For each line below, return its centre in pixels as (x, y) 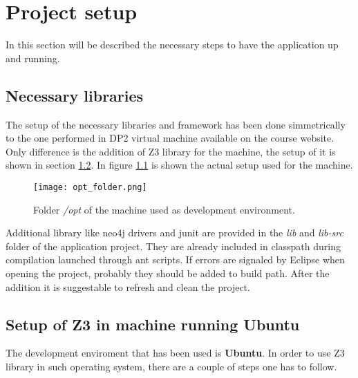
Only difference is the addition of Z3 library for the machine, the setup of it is (171, 151)
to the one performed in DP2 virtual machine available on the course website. (170, 138)
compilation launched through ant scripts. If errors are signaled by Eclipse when (175, 259)
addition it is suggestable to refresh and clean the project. (128, 286)
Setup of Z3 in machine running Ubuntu (153, 324)
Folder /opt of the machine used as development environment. (164, 209)
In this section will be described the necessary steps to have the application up (172, 45)
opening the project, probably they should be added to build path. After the (168, 273)
